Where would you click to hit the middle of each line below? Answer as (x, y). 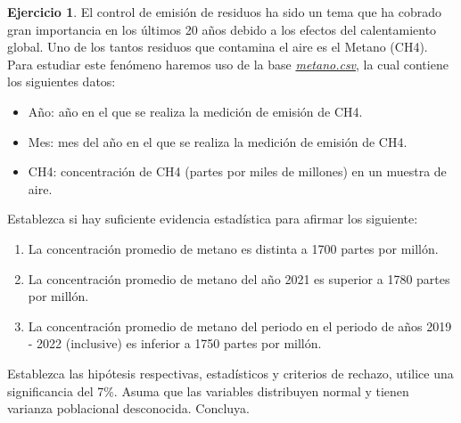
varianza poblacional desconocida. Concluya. (128, 408)
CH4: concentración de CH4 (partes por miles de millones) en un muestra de (237, 171)
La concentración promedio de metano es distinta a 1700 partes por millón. (233, 248)
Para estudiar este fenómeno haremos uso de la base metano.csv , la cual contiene (228, 64)
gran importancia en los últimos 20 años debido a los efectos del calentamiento (222, 29)
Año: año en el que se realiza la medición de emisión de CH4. (195, 111)
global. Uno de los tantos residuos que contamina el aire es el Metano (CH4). (218, 47)
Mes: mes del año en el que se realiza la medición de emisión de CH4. (218, 141)
